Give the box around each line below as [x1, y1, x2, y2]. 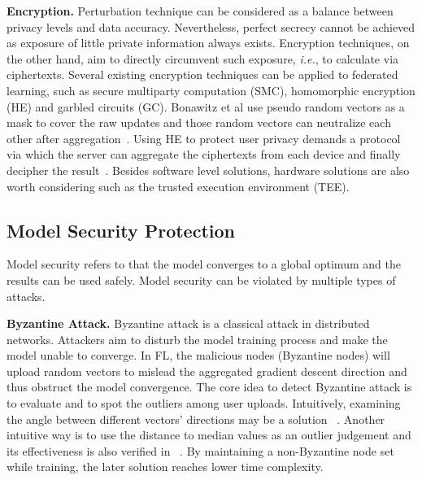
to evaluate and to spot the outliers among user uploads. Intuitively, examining [7, 395, 401, 412]
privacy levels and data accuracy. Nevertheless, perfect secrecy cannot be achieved [7, 18, 415, 35]
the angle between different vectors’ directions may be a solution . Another [7, 410, 385, 427]
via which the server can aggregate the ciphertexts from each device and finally [7, 146, 401, 163]
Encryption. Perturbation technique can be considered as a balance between [7, 2, 394, 19]
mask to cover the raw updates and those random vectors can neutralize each [7, 114, 391, 131]
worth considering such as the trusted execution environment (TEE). [7, 177, 350, 194]
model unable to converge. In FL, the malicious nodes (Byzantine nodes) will [7, 347, 390, 364]
